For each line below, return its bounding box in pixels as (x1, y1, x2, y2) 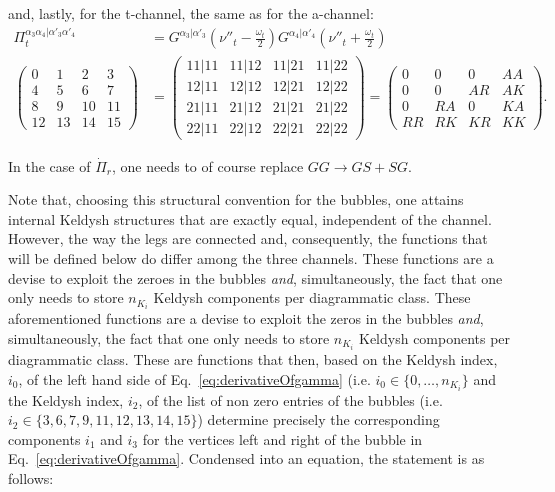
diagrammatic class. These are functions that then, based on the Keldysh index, (8, 349, 498, 369)
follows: (8, 468, 54, 489)
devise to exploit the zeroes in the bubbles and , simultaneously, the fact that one (8, 267, 503, 288)
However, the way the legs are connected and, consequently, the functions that (8, 228, 488, 249)
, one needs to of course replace (112, 155, 304, 176)
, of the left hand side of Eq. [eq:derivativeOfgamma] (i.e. (18, 368, 371, 389)
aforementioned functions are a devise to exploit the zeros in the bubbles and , (8, 308, 484, 329)
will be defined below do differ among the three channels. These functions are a (8, 248, 494, 269)
